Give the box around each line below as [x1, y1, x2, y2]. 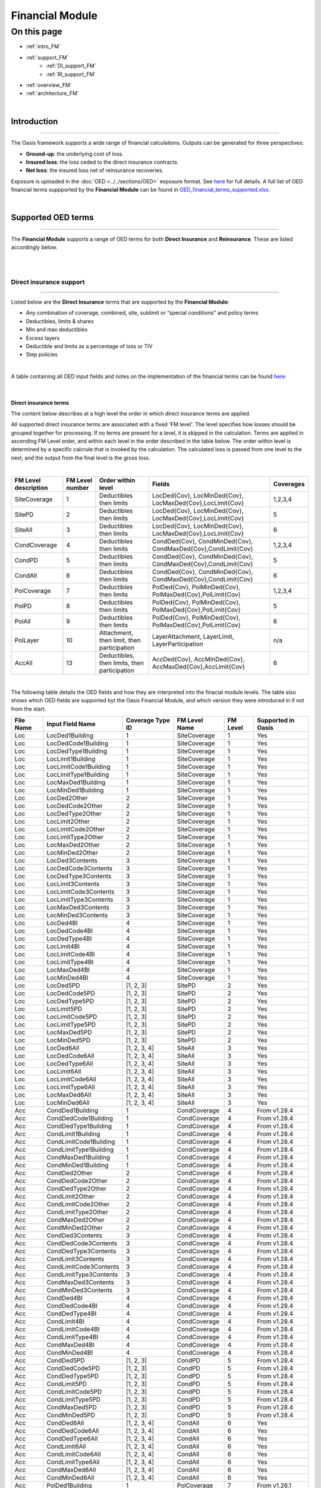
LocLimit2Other [46, 817, 90, 826]
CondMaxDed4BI [46, 1341, 95, 1349]
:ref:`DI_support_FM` [46, 62, 96, 70]
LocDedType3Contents [46, 872, 112, 880]
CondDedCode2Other [46, 1177, 108, 1185]
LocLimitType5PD [46, 1021, 96, 1029]
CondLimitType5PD [46, 1396, 101, 1404]
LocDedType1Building [46, 747, 108, 755]
